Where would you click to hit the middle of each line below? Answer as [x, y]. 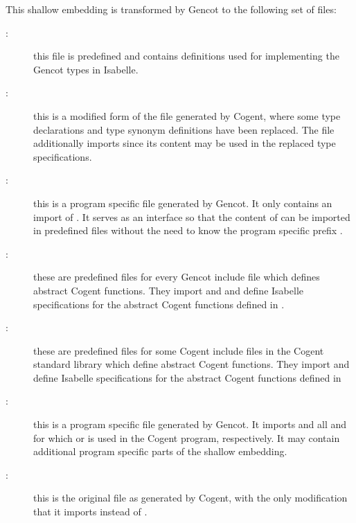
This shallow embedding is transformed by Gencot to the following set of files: [171, 9]
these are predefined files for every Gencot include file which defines [177, 277]
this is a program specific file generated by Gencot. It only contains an [183, 203]
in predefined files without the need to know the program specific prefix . [188, 230]
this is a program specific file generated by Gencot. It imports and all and [190, 424]
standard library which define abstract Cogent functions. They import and [192, 364]
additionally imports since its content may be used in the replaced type [185, 143]
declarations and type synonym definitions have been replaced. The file [184, 129]
